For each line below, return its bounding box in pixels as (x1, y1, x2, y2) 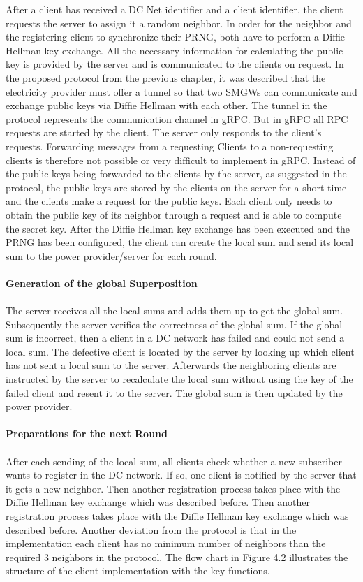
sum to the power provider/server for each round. (6, 248, 217, 263)
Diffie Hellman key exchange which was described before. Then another (6, 495, 310, 509)
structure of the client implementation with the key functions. (6, 563, 270, 578)
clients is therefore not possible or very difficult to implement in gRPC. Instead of (6, 152, 356, 167)
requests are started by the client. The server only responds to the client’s (6, 125, 322, 140)
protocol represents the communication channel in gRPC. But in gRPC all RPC (6, 111, 348, 126)
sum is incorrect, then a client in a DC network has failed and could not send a (6, 330, 345, 345)
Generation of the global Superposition (6, 275, 198, 290)
